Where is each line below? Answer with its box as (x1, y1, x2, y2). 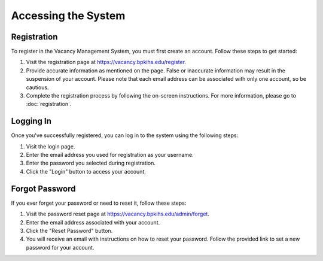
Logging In (11, 116, 52, 126)
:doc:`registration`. (26, 101, 72, 108)
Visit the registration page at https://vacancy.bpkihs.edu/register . (26, 59, 187, 66)
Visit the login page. (26, 142, 75, 150)
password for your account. (26, 244, 95, 251)
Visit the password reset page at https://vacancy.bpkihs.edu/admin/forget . (26, 210, 209, 218)
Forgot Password (11, 183, 76, 194)
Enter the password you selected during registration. (26, 159, 156, 167)
